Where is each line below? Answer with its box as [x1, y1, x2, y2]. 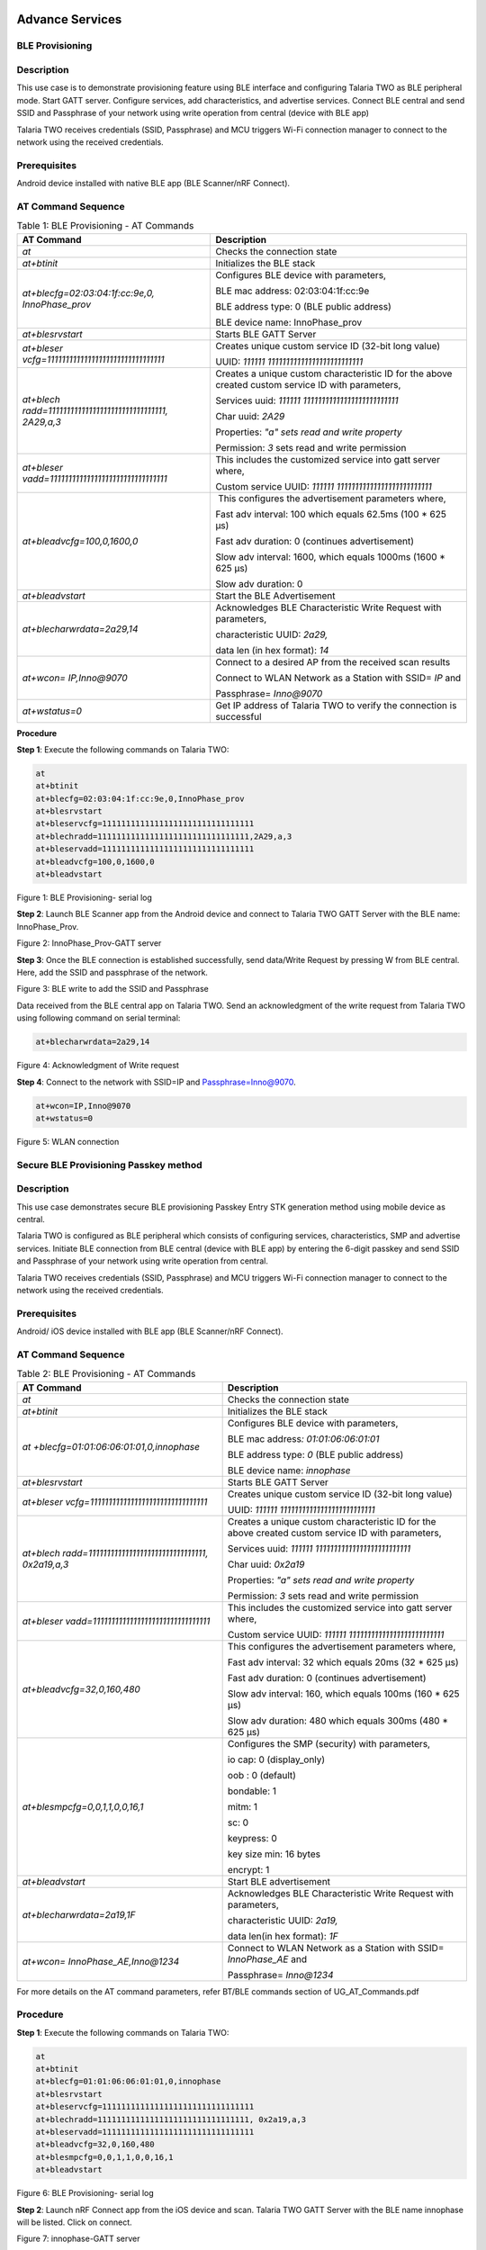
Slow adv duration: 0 [215, 577, 303, 589]
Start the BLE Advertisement [215, 589, 336, 602]
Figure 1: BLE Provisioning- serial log [16, 892, 153, 904]
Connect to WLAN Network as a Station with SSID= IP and [215, 671, 462, 684]
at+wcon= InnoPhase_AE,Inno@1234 [22, 1955, 180, 1967]
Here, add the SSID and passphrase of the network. [16, 967, 209, 977]
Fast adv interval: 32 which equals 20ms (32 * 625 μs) [227, 1656, 459, 1669]
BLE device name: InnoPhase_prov [215, 316, 363, 328]
